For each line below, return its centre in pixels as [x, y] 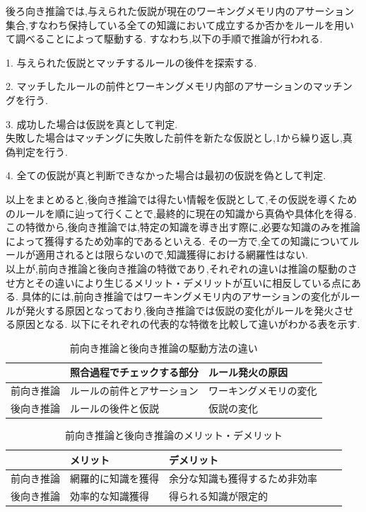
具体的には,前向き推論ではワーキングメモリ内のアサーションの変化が [181, 296]
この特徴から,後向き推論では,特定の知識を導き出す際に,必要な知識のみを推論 [183, 227]
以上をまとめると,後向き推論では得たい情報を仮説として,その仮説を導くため [182, 199]
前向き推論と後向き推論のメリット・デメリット [174, 435]
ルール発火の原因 [248, 372]
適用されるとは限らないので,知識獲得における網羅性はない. [171, 255]
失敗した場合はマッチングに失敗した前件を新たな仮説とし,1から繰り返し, [174, 138]
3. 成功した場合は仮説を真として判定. [92, 124]
